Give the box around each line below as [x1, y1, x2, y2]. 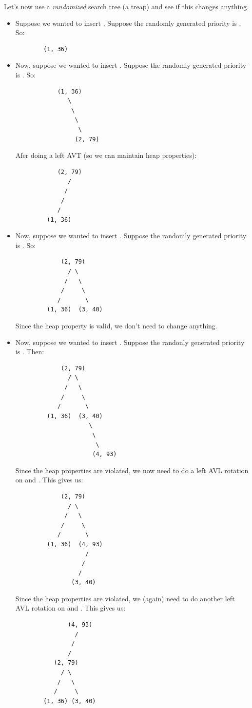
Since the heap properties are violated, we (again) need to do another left [15, 593, 235, 603]
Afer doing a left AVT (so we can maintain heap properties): [15, 150, 197, 160]
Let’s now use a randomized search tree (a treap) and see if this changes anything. [4, 1, 249, 11]
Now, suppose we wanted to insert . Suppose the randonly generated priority [15, 337, 245, 347]
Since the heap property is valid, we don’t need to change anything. [15, 321, 217, 331]
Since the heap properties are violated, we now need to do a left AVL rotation [15, 465, 249, 475]
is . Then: [15, 346, 44, 357]
